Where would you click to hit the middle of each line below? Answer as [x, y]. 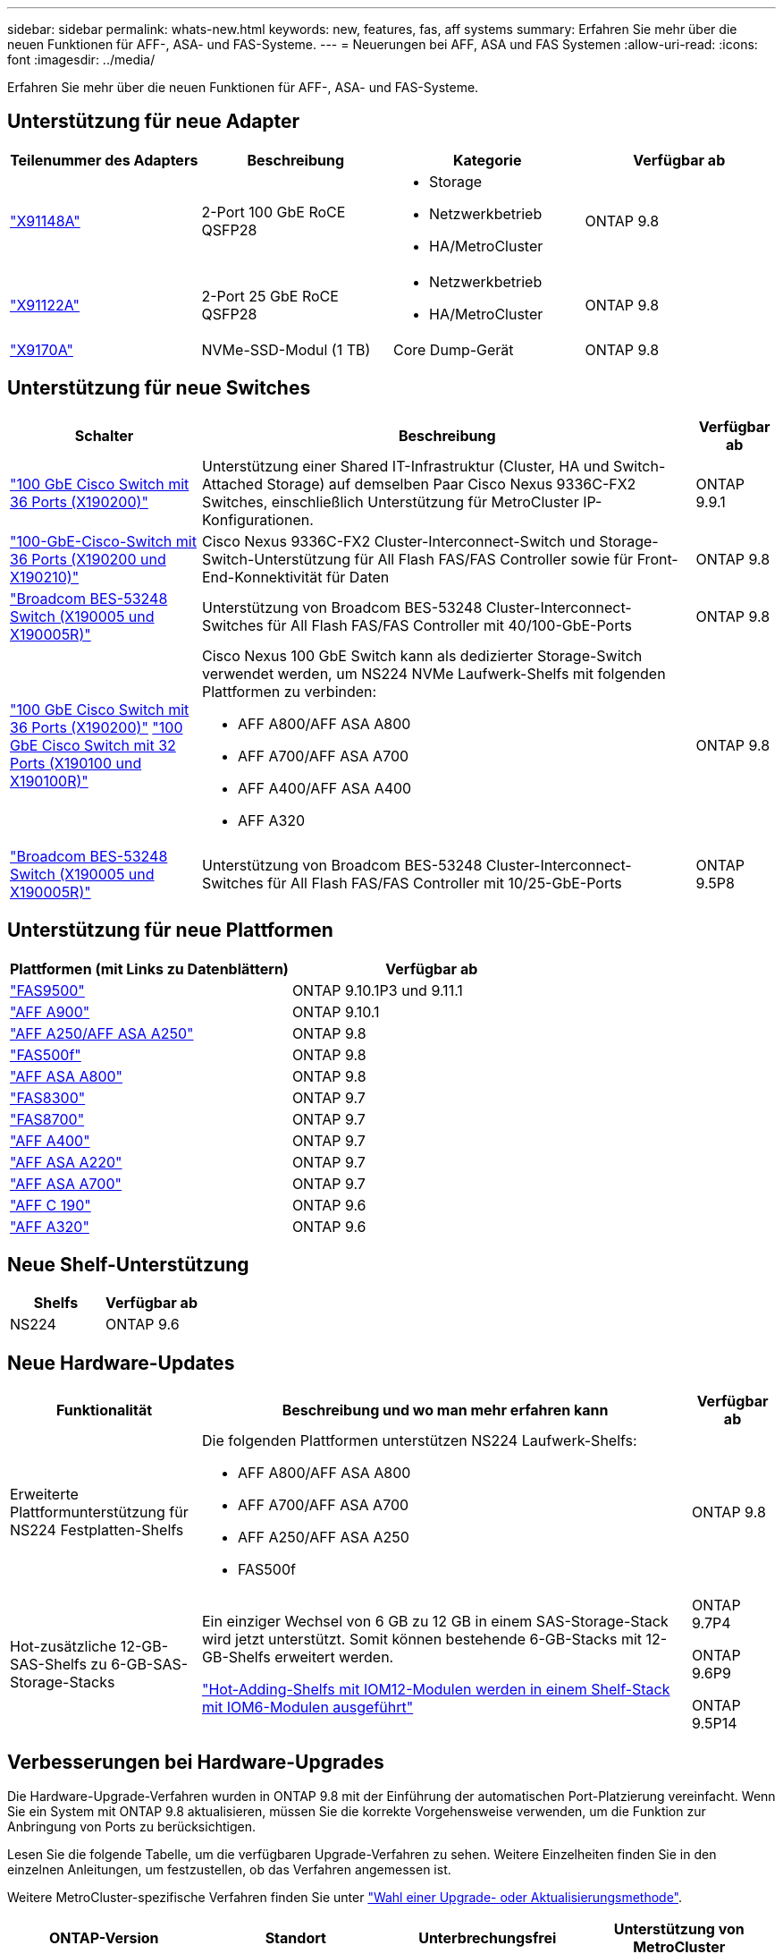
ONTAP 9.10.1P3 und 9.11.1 [377, 990]
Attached [232, 484]
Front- [657, 559]
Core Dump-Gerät [454, 349]
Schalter [104, 435]
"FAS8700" [47, 1119]
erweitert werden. [334, 1657]
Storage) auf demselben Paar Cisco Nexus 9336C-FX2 [451, 484]
